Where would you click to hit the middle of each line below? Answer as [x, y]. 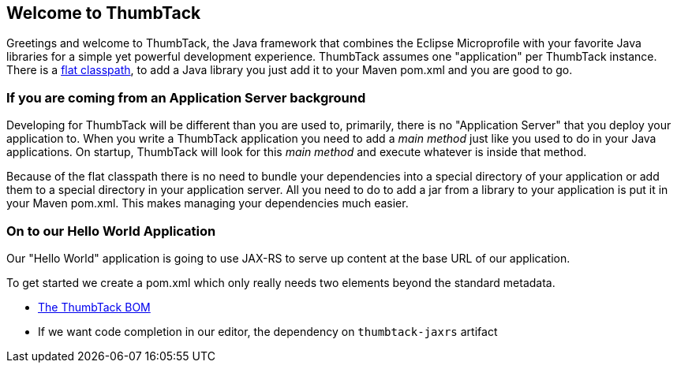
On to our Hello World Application [111, 231]
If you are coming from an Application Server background [186, 97]
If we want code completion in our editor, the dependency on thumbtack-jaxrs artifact [268, 331]
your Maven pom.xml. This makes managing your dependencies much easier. [208, 203]
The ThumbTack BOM [94, 307]
